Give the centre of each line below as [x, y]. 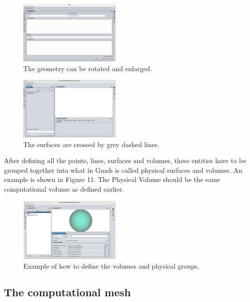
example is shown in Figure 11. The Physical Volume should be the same [112, 179]
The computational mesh [67, 292]
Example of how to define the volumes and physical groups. [111, 265]
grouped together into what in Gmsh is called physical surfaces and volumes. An [123, 170]
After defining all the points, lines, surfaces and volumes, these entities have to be [125, 160]
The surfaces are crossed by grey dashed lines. [91, 144]
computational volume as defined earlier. [64, 189]
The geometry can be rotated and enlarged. [88, 68]
